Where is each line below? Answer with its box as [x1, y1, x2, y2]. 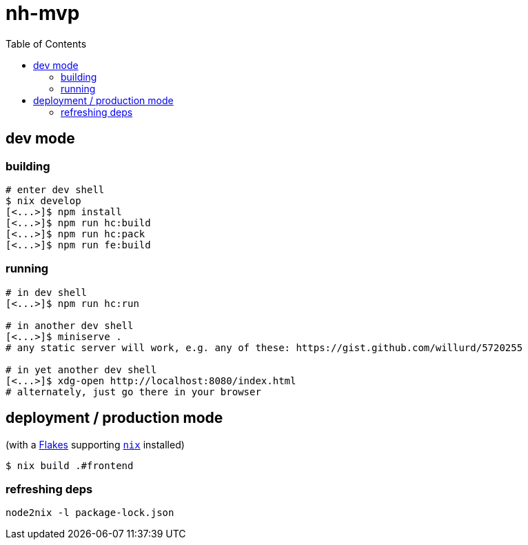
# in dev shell [6, 286, 88, 298]
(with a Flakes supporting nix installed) [6, 438, 185, 450]
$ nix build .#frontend [6, 459, 134, 471]
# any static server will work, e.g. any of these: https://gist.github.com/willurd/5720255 [6, 341, 523, 353]
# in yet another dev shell [6, 364, 157, 375]
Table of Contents [6, 37, 87, 50]
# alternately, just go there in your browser [6, 386, 261, 397]
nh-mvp [6, 1, 80, 25]
